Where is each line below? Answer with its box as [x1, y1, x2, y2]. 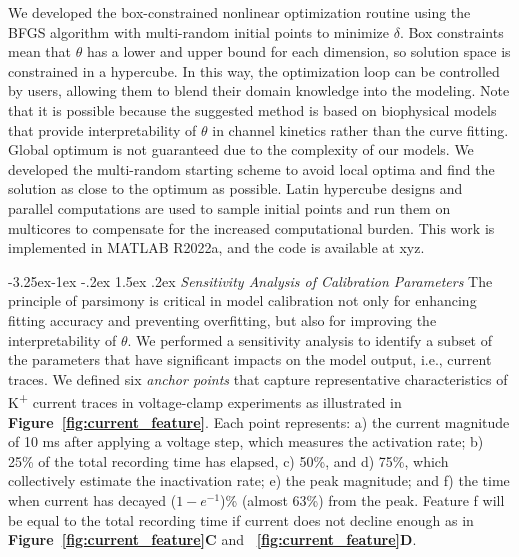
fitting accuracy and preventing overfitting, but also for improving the [8, 309, 437, 330]
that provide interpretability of [8, 119, 197, 140]
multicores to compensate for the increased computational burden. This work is [8, 217, 495, 238]
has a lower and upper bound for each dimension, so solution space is [86, 41, 511, 62]
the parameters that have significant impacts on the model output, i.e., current [8, 349, 492, 370]
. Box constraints [399, 21, 504, 42]
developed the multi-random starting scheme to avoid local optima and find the [8, 158, 495, 179]
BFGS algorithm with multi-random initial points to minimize [8, 21, 390, 42]
